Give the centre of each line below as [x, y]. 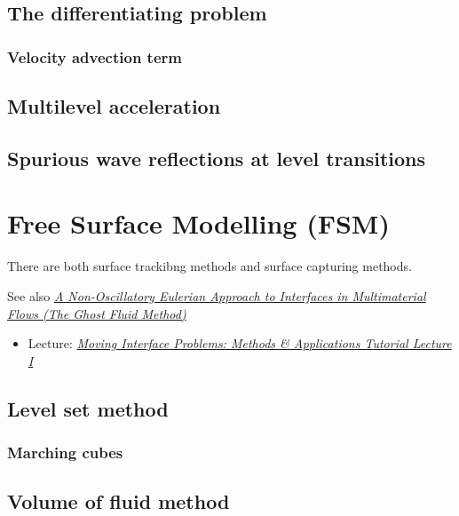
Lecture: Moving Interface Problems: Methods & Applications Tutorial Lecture [240, 343]
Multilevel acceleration [114, 106]
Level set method [88, 408]
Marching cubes [65, 452]
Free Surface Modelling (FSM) [198, 223]
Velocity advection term [95, 56]
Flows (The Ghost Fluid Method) [97, 313]
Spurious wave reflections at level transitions [217, 158]
